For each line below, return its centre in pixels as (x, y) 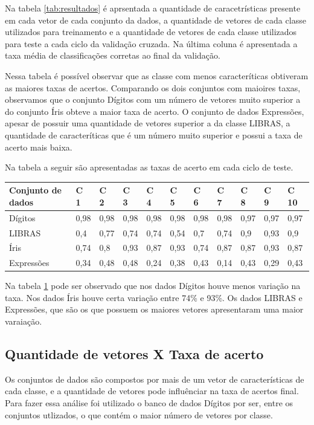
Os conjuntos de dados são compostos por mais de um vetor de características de (155, 379)
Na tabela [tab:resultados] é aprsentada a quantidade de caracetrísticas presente (153, 8)
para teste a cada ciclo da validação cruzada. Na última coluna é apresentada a (151, 43)
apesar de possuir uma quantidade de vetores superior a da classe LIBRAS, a (148, 123)
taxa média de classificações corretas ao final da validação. (113, 55)
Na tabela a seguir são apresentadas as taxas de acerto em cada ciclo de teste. (149, 167)
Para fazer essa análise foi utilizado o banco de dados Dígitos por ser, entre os (149, 403)
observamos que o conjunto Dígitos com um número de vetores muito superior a (153, 99)
